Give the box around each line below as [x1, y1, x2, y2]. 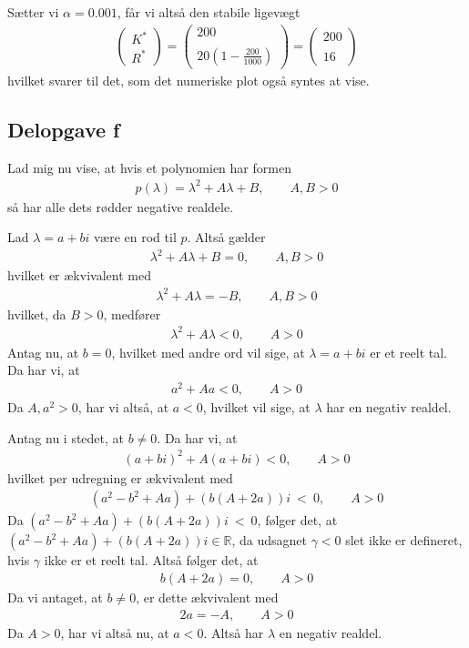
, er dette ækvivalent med [136, 587, 279, 606]
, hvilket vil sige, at [202, 397, 311, 416]
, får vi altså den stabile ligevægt [117, 3, 301, 21]
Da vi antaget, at [7, 587, 103, 606]
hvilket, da [7, 304, 66, 323]
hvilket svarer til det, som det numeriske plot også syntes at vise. [7, 70, 370, 89]
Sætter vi [7, 3, 59, 21]
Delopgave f [7, 115, 120, 143]
